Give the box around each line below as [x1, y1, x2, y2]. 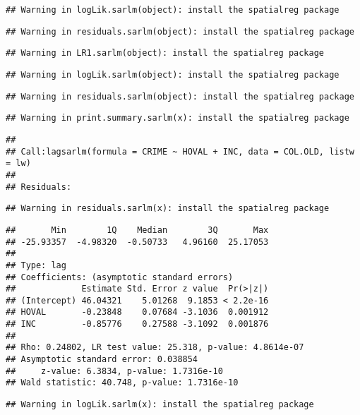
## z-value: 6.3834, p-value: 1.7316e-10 [6, 366, 223, 376]
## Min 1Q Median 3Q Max [6, 224, 269, 235]
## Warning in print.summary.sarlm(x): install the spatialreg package [6, 113, 349, 124]
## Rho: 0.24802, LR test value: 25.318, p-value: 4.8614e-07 [6, 342, 304, 353]
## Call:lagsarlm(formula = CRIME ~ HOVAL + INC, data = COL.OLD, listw [6, 146, 354, 157]
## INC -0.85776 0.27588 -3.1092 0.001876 [6, 319, 269, 330]
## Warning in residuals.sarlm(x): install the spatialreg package [6, 203, 330, 214]
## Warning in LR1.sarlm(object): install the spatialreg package [6, 48, 325, 59]
